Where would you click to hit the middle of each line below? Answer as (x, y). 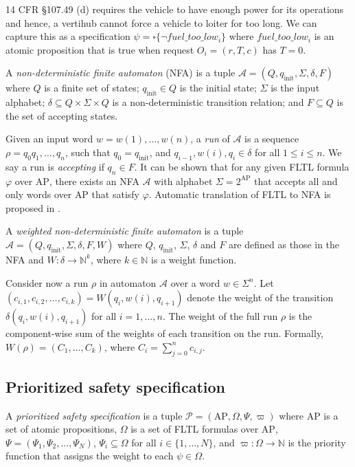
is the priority (317, 442)
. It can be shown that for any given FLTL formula (242, 166)
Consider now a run (47, 282)
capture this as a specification (68, 36)
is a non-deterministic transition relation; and (208, 102)
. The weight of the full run (220, 316)
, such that (88, 152)
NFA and (25, 259)
